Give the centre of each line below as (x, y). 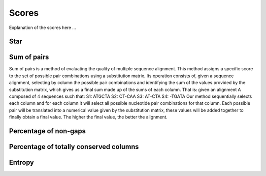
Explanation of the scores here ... (43, 28)
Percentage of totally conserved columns (74, 147)
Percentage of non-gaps (48, 131)
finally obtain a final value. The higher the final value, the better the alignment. (88, 117)
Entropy (21, 162)
